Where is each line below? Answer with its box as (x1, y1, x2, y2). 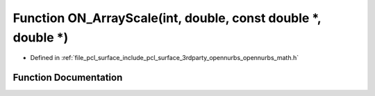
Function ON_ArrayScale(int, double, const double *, (12, 10, 322, 26)
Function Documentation (12, 72, 123, 84)
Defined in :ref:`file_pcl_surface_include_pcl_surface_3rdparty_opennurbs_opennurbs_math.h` (30, 54, 299, 62)
